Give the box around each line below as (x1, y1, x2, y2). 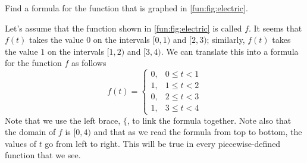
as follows (71, 57, 106, 69)
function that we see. (5, 149, 81, 161)
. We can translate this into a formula (161, 45, 299, 57)
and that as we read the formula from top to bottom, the (93, 126, 302, 138)
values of (5, 137, 36, 149)
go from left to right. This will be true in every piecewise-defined (45, 137, 281, 149)
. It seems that (249, 21, 302, 34)
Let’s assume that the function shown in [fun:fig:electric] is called (5, 21, 242, 34)
